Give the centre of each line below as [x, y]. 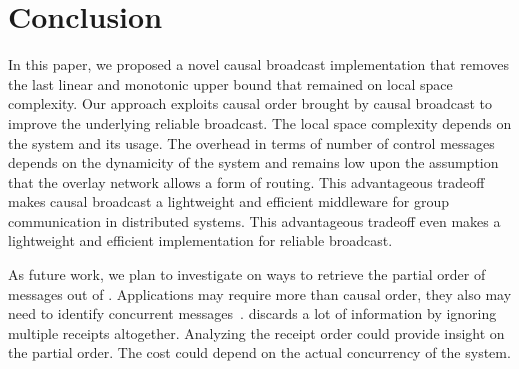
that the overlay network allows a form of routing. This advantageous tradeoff [246, 181]
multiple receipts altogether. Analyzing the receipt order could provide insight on [256, 332]
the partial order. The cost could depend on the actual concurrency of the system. [259, 352]
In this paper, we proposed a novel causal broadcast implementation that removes [259, 64]
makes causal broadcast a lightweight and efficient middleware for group [228, 201]
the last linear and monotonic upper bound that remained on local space [230, 83]
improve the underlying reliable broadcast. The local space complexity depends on [260, 122]
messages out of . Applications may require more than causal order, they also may [260, 293]
